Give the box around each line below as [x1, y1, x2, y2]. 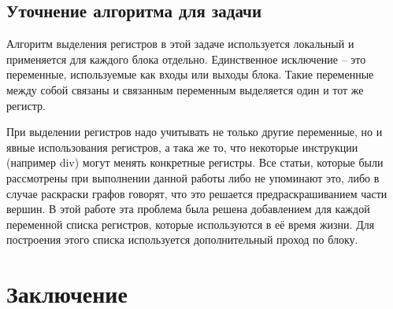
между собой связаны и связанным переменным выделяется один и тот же [6, 81, 364, 97]
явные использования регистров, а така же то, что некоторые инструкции [6, 138, 358, 155]
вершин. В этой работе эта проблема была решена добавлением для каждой [6, 200, 370, 217]
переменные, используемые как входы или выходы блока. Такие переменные [6, 66, 374, 83]
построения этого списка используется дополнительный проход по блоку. [6, 231, 358, 248]
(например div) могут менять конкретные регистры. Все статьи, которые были [6, 154, 384, 171]
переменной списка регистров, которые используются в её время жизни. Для [6, 215, 375, 232]
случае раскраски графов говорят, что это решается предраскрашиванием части [6, 185, 387, 201]
